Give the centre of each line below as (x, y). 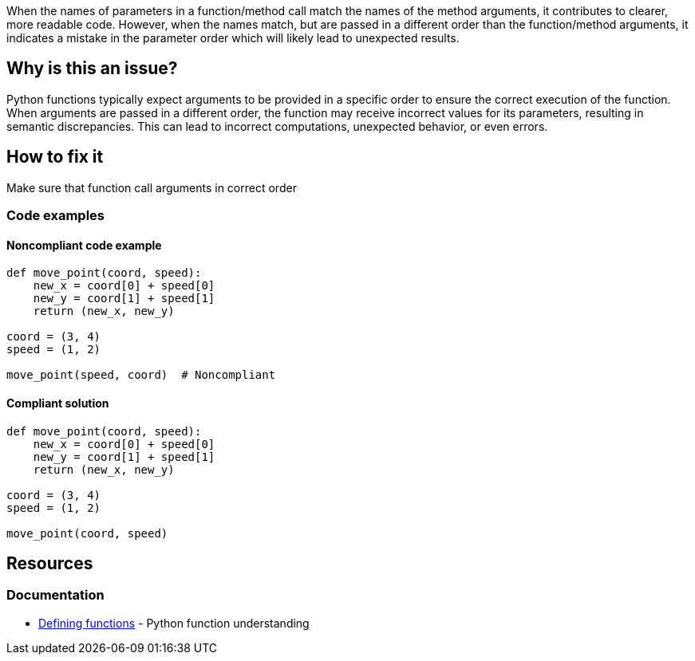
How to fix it (55, 157)
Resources (50, 563)
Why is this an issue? (92, 69)
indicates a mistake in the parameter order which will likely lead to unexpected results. (233, 38)
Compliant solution (58, 403)
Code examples (56, 216)
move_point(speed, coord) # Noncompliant (141, 375)
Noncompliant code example (84, 245)
